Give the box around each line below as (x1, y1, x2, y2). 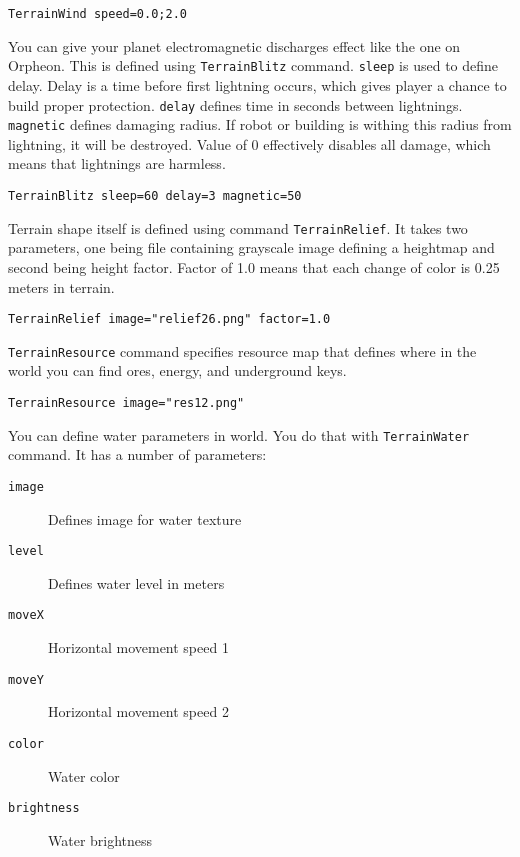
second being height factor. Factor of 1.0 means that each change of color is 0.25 (8, 256, 500, 277)
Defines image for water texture (48, 508, 242, 529)
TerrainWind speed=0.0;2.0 (8, 7, 187, 21)
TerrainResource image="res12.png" (8, 396, 245, 410)
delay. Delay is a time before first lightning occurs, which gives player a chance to (8, 74, 507, 95)
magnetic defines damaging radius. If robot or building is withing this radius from (8, 114, 512, 135)
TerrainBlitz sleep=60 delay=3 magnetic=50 (8, 189, 302, 203)
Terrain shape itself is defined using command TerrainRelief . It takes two (8, 217, 468, 238)
